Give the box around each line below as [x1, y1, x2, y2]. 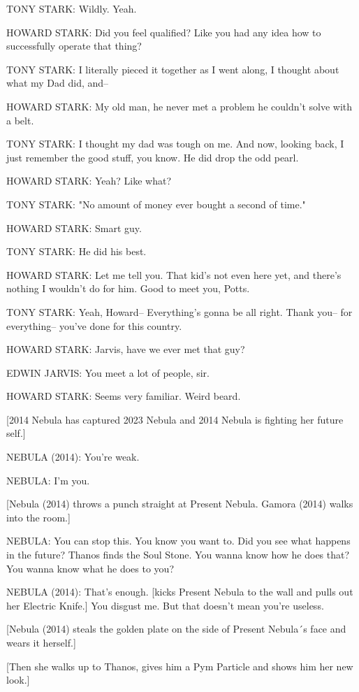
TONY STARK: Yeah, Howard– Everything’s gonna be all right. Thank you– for [6, 304, 353, 319]
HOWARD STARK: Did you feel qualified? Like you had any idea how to [6, 24, 321, 39]
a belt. [6, 113, 34, 127]
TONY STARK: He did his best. [6, 244, 147, 259]
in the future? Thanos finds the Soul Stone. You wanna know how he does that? [6, 547, 350, 562]
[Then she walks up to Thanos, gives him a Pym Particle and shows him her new [6, 658, 353, 673]
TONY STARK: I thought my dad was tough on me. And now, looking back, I [6, 136, 344, 151]
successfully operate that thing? [6, 38, 142, 53]
